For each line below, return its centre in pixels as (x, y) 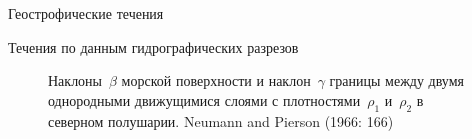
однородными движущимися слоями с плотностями (204, 99)
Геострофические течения (86, 13)
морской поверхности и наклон (216, 80)
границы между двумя (396, 80)
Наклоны (75, 80)
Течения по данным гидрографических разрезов (153, 46)
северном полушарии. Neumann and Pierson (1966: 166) (221, 120)
